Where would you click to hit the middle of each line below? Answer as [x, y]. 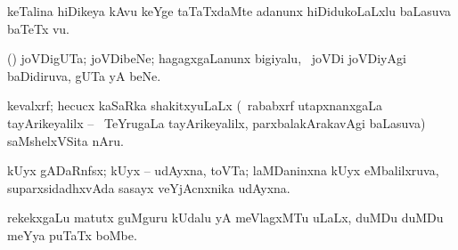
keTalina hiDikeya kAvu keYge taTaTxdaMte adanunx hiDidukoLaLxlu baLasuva [229, 11]
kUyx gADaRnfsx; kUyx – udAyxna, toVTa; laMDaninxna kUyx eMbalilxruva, [223, 170]
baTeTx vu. [39, 28]
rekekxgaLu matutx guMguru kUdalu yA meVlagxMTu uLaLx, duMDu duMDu [225, 218]
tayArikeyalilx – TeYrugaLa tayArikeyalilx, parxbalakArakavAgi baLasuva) [217, 122]
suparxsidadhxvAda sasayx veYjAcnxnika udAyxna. [149, 187]
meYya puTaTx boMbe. [72, 234]
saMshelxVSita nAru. [65, 140]
